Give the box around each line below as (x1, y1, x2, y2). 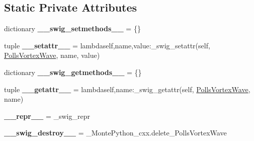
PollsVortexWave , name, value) (4, 50, 100, 60)
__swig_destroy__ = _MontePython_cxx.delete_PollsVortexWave (4, 127, 227, 138)
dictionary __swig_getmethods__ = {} (4, 66, 142, 77)
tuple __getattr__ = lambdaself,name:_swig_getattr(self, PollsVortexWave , (4, 84, 250, 94)
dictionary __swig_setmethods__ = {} (4, 23, 141, 34)
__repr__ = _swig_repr (4, 110, 90, 121)
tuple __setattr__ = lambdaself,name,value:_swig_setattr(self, (4, 40, 210, 50)
